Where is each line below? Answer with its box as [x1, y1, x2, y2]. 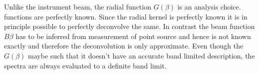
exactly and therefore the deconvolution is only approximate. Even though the [4, 40, 244, 51]
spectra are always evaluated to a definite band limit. [4, 60, 167, 70]
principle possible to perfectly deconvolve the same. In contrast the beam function [4, 21, 255, 31]
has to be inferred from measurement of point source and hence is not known [15, 30, 251, 41]
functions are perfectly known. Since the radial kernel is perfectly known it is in [4, 11, 248, 21]
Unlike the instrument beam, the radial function [4, 1, 151, 11]
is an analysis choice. [177, 1, 241, 11]
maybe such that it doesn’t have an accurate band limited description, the [28, 50, 255, 60]
